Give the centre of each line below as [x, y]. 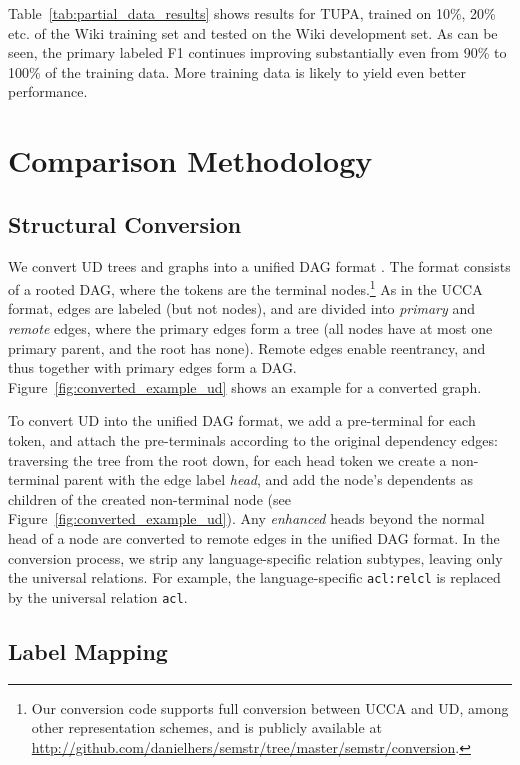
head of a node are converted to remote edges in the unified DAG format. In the [254, 537]
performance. [48, 91]
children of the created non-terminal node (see [149, 498]
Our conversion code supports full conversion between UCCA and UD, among [270, 707]
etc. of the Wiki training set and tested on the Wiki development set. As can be [253, 32]
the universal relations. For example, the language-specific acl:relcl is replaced [254, 577]
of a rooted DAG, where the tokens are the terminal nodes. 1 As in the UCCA [245, 287]
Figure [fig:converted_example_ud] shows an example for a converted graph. [245, 386]
